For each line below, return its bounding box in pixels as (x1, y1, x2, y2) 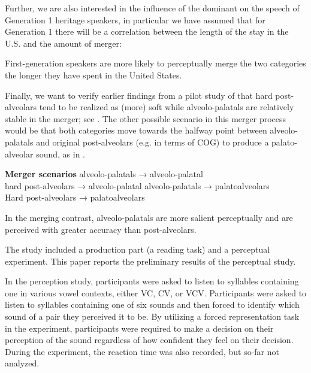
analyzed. (5, 357, 40, 369)
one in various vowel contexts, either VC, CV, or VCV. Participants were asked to (5, 286, 307, 299)
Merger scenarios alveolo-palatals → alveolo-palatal (5, 168, 203, 180)
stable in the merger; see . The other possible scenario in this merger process (5, 112, 286, 125)
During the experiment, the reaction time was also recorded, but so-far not (5, 345, 279, 357)
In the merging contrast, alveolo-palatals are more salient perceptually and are (5, 211, 293, 223)
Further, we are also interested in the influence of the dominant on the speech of (5, 2, 300, 14)
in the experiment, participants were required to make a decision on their (5, 322, 274, 334)
